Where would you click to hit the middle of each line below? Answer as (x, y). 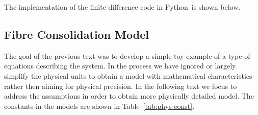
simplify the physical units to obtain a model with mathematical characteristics (128, 75)
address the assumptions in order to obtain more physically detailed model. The (129, 96)
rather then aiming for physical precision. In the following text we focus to (121, 86)
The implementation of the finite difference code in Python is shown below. (122, 7)
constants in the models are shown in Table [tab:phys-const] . (99, 106)
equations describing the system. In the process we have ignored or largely (120, 66)
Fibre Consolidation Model (76, 34)
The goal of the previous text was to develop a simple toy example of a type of (127, 55)
